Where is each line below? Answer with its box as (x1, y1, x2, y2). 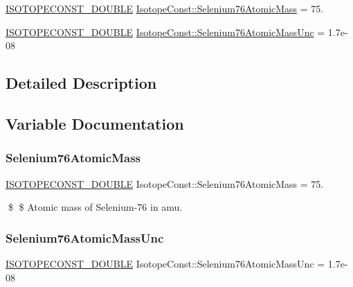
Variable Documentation (6, 112, 184, 134)
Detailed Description (6, 72, 157, 94)
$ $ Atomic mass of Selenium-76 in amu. (8, 200, 183, 214)
